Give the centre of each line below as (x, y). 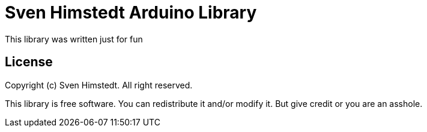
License (29, 62)
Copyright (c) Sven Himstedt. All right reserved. (99, 85)
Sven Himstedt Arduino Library (131, 13)
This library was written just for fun (74, 39)
